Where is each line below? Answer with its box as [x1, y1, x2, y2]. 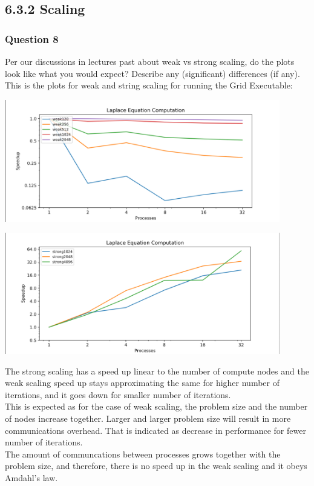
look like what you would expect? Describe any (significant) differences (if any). [5, 67, 300, 79]
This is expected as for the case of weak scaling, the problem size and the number [5, 400, 308, 413]
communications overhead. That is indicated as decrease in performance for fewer [5, 424, 306, 436]
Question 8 [5, 31, 59, 46]
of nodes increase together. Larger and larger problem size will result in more [5, 411, 291, 424]
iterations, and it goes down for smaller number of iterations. [5, 388, 231, 401]
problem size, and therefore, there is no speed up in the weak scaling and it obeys [5, 459, 307, 472]
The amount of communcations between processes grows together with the [5, 447, 281, 460]
